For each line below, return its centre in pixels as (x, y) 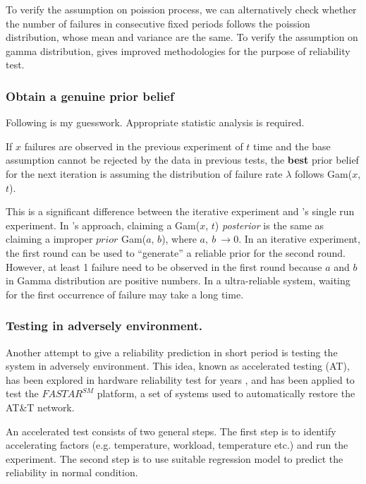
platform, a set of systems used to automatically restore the (226, 393)
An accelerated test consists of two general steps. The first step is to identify (171, 431)
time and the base (292, 146)
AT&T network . (40, 407)
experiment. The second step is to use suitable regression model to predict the (175, 458)
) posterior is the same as (269, 225)
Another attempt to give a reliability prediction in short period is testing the (172, 352)
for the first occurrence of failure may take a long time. (125, 294)
